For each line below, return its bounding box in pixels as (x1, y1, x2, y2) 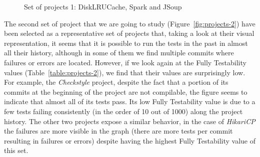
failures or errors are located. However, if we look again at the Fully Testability (4, 57, 246, 67)
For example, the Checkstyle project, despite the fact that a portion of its (4, 77, 228, 87)
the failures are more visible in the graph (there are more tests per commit (4, 126, 233, 136)
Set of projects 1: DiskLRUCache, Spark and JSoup (24, 1, 182, 11)
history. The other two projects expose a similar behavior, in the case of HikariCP (4, 116, 255, 126)
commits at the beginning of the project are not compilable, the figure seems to (4, 86, 247, 97)
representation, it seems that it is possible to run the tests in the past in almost (4, 37, 248, 48)
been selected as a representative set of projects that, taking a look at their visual (4, 28, 254, 38)
